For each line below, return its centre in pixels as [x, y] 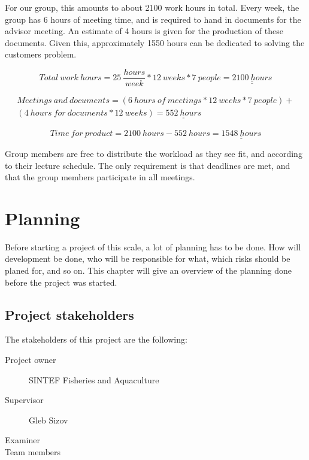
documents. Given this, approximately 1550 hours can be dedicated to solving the [155, 42]
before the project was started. [61, 282]
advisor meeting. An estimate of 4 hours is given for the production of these [144, 31]
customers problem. [41, 54]
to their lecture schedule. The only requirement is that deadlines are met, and [148, 165]
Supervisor [24, 400]
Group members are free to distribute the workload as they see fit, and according [154, 153]
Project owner [31, 360]
